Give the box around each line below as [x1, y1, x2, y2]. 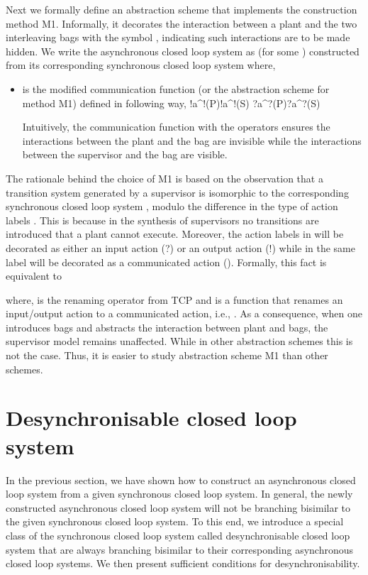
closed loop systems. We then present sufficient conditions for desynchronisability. [6, 556, 360, 571]
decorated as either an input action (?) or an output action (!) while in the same [6, 240, 355, 255]
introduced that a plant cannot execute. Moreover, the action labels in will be [6, 226, 344, 241]
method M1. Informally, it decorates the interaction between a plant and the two [6, 16, 357, 31]
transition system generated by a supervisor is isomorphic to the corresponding [6, 185, 349, 199]
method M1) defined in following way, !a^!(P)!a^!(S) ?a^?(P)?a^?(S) [22, 95, 320, 110]
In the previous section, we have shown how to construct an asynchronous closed [6, 472, 356, 487]
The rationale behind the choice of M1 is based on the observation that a [6, 170, 323, 185]
